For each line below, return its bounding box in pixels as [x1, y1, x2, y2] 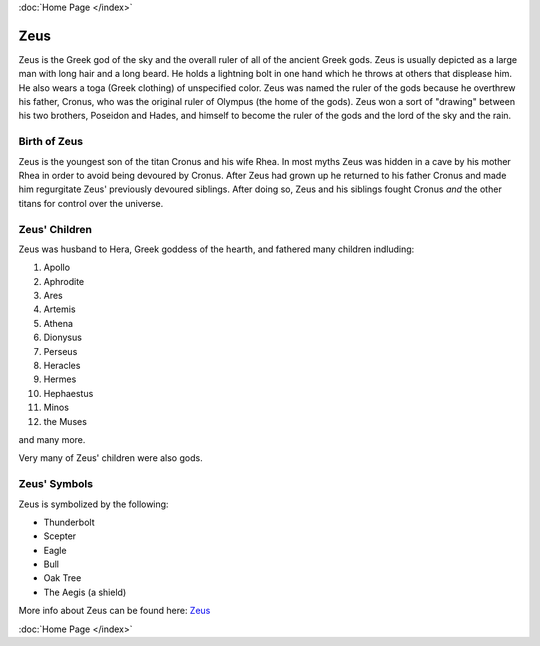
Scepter [43, 530, 77, 542]
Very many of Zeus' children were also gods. [18, 452, 204, 464]
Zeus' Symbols [18, 477, 94, 491]
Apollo [43, 261, 70, 274]
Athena [43, 317, 74, 329]
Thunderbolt [43, 516, 95, 528]
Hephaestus [43, 387, 94, 399]
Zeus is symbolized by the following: [18, 498, 169, 510]
